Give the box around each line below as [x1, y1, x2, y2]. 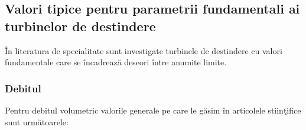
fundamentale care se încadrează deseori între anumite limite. [5, 56, 227, 68]
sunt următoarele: [5, 115, 69, 128]
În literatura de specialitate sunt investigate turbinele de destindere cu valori [5, 44, 282, 56]
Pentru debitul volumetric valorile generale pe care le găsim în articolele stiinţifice [5, 104, 301, 116]
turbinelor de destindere [5, 16, 156, 35]
